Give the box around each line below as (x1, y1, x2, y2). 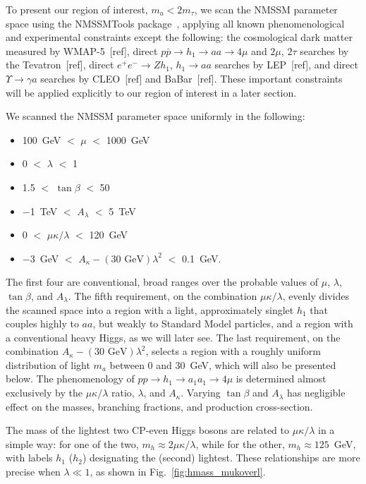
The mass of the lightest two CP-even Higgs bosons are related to (6, 423, 289, 437)
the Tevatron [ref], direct (6, 57, 114, 72)
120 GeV (89, 227, 128, 242)
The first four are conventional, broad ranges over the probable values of (6, 274, 319, 289)
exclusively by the (6, 385, 83, 400)
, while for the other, (195, 436, 285, 451)
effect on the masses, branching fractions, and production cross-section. (6, 399, 313, 413)
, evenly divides (282, 288, 349, 303)
